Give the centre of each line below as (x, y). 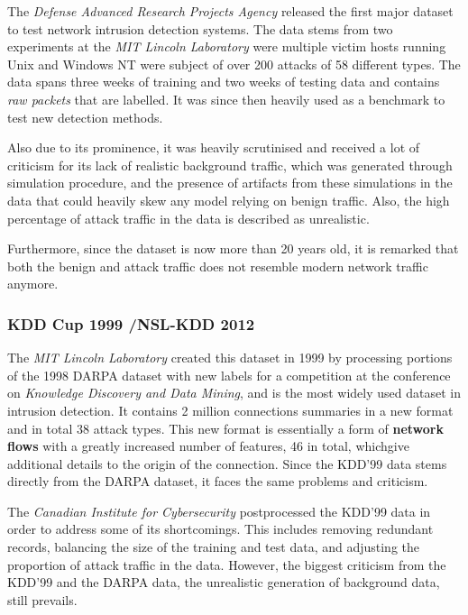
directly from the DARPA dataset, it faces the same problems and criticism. (218, 481)
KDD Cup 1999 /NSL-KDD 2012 (131, 323)
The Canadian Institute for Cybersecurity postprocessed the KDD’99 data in (219, 511)
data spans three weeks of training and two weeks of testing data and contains (224, 82)
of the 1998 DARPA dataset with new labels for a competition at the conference (229, 375)
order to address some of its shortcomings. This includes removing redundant (220, 529)
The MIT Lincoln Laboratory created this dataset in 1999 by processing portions (230, 358)
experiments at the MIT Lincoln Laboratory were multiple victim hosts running (227, 46)
